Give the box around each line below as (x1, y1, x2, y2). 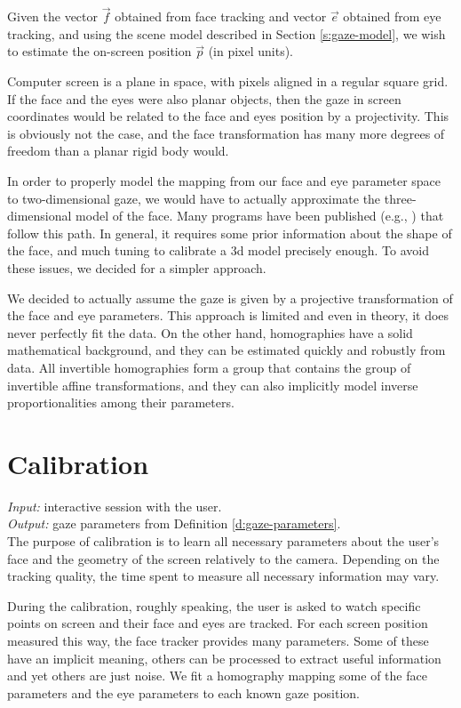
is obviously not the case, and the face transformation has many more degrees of (7, 124, 445, 142)
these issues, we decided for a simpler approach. (7, 258, 266, 277)
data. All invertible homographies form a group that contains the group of (7, 358, 411, 376)
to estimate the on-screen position (7, 42, 192, 60)
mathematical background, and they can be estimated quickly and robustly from (7, 341, 446, 359)
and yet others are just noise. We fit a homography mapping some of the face (7, 666, 427, 685)
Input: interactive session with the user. (7, 496, 222, 515)
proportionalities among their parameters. (7, 393, 234, 412)
